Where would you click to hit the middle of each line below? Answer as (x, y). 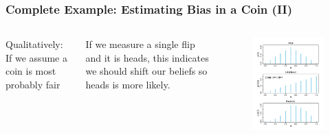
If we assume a (36, 57)
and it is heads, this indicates (147, 57)
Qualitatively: (34, 44)
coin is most (31, 71)
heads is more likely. (128, 84)
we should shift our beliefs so (146, 71)
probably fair (33, 84)
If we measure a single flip (140, 44)
